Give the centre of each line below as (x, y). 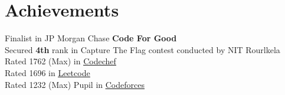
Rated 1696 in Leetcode (47, 72)
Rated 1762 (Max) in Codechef (60, 61)
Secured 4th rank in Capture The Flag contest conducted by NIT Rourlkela (142, 49)
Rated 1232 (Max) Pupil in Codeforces (75, 84)
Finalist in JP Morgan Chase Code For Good (91, 38)
